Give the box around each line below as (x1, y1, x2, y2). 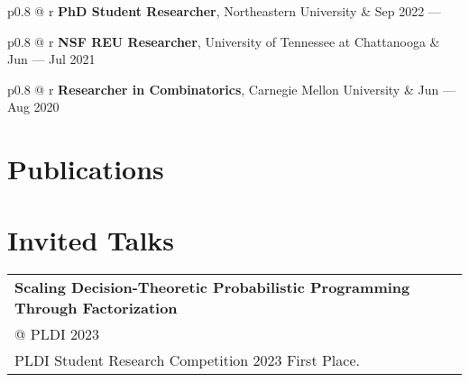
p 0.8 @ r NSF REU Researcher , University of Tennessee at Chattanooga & (7, 32, 440, 50)
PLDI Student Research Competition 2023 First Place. (14, 350, 360, 371)
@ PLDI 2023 (14, 323, 100, 345)
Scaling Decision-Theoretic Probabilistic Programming (14, 277, 410, 298)
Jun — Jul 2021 (7, 50, 96, 68)
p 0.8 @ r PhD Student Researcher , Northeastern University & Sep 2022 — (7, 2, 441, 20)
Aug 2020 (7, 97, 60, 116)
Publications (7, 150, 164, 187)
